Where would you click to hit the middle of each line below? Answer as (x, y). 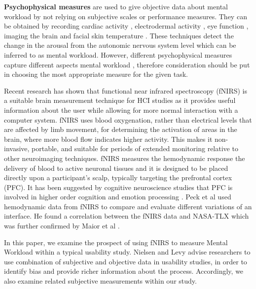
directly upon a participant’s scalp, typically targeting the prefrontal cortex (118, 177)
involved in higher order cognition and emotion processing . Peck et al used (118, 197)
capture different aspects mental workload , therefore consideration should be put (127, 64)
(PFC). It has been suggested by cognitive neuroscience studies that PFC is (118, 187)
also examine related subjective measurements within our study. (100, 281)
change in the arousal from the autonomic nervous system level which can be (120, 45)
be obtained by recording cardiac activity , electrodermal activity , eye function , (126, 26)
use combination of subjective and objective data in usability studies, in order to (126, 261)
